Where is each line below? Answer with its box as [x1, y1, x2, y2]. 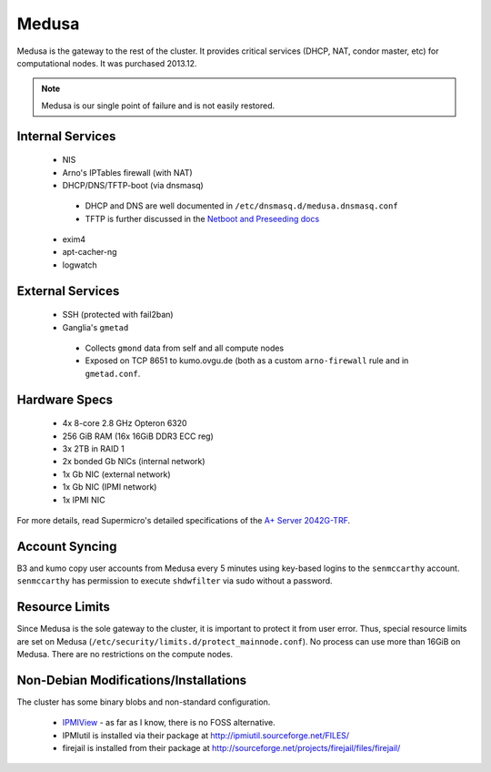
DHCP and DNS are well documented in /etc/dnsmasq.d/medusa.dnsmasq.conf [85, 200, 399, 211]
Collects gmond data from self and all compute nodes [85, 342, 285, 354]
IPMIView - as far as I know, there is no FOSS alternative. [62, 717, 276, 728]
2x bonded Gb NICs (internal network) [62, 456, 205, 467]
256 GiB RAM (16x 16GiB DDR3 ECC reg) [62, 431, 214, 442]
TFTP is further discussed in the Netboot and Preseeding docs [85, 213, 320, 224]
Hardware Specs [16, 391, 114, 407]
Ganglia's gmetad [62, 321, 129, 332]
